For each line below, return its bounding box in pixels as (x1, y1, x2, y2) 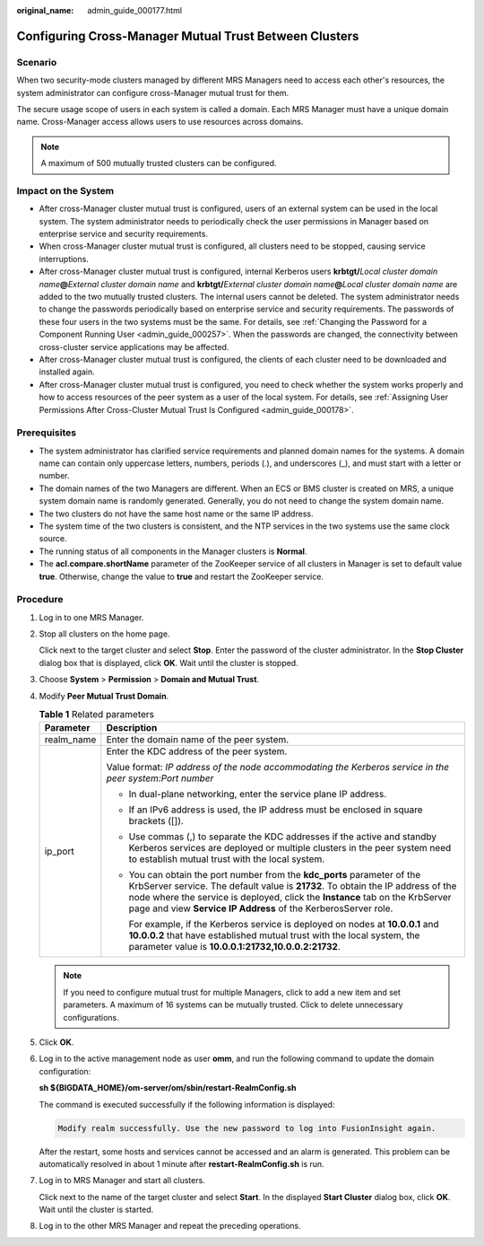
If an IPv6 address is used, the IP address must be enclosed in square (128, 803, 423, 816)
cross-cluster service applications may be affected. (39, 341, 229, 352)
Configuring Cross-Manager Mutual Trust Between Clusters (16, 28, 359, 44)
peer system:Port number (106, 772, 214, 785)
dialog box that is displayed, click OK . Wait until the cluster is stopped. (39, 657, 299, 668)
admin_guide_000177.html (87, 5, 183, 15)
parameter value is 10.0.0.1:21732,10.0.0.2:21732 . (128, 941, 341, 953)
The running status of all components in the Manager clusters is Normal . (39, 546, 307, 557)
